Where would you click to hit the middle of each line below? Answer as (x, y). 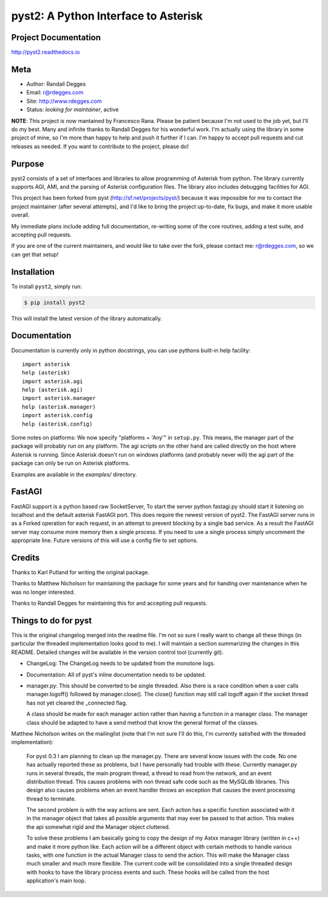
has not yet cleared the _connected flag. (77, 703)
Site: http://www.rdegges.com (64, 101)
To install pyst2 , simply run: (46, 286)
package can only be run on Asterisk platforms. (70, 463)
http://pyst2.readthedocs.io (46, 52)
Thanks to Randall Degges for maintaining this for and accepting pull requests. (109, 603)
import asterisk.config (57, 415)
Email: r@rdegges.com (55, 93)
